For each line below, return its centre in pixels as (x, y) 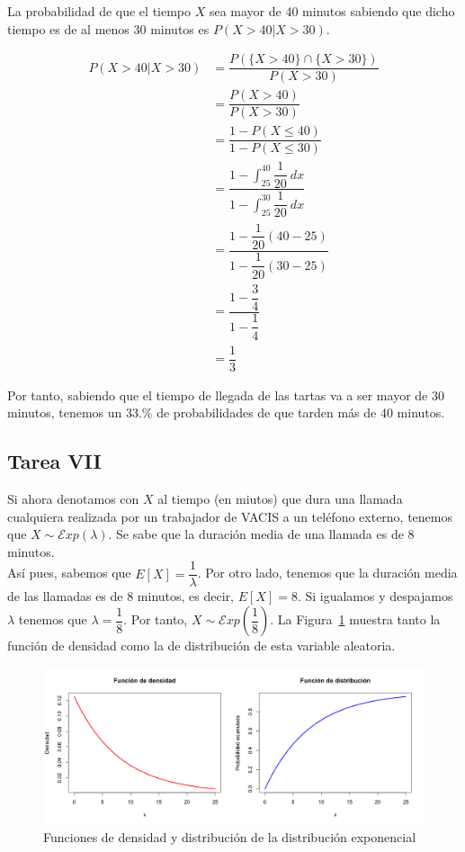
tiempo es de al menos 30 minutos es (108, 28)
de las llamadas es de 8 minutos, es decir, (121, 596)
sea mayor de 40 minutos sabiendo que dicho (332, 11)
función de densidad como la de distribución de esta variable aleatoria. (201, 646)
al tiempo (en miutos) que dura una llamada (280, 499)
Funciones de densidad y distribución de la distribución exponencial (230, 836)
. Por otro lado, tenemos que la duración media (327, 573)
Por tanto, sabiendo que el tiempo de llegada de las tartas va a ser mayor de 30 (226, 395)
